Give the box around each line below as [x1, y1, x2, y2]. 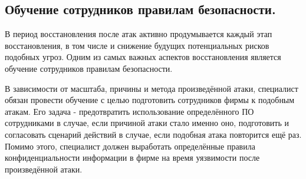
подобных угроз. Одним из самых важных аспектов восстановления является [5, 51, 281, 63]
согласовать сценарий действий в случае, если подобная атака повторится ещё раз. [5, 128, 302, 140]
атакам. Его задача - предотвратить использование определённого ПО [5, 105, 254, 117]
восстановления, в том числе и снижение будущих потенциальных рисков [5, 39, 269, 51]
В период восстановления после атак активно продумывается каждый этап [5, 28, 272, 40]
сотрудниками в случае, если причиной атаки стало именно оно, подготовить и [5, 117, 289, 129]
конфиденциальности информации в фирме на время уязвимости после [5, 151, 260, 164]
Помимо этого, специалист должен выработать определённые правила [5, 140, 255, 152]
